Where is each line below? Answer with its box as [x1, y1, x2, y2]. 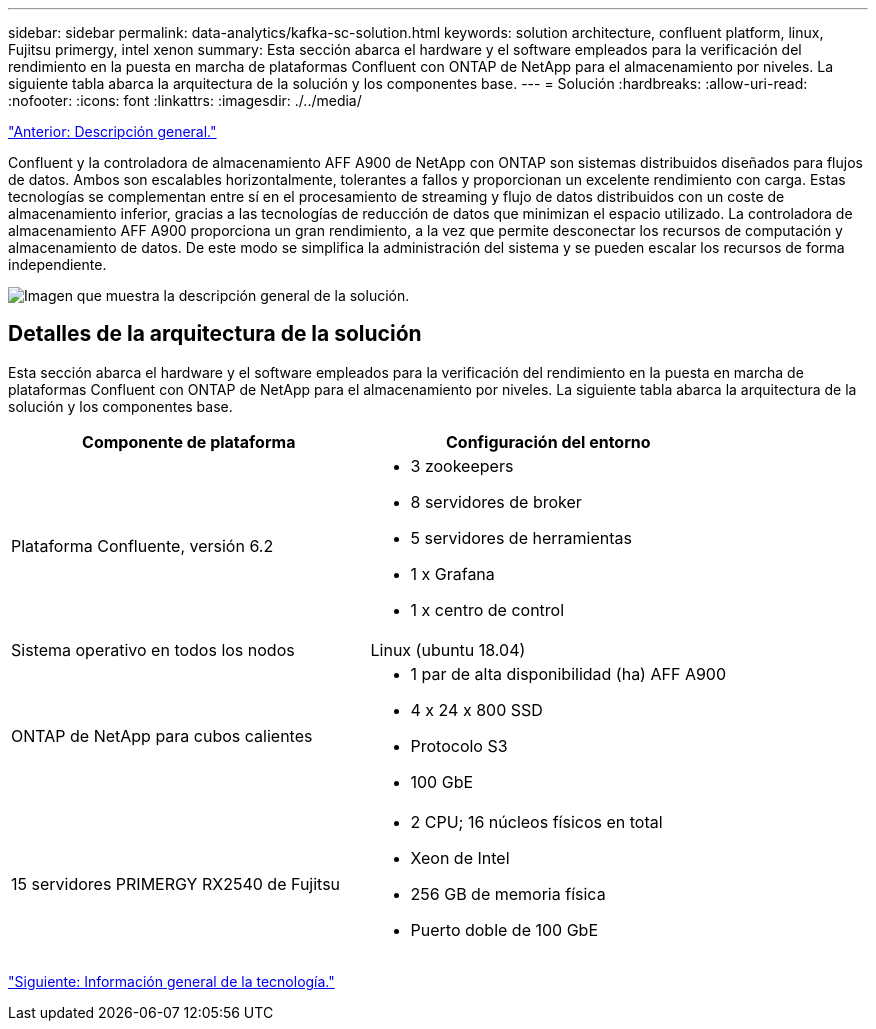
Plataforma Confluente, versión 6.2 [11, 535, 274, 556]
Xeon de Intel [410, 847, 510, 868]
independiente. [8, 256, 107, 273]
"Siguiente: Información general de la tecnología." [8, 972, 335, 990]
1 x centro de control [410, 599, 565, 620]
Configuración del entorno [445, 431, 651, 452]
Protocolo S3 [410, 735, 508, 756]
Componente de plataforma [82, 431, 296, 452]
